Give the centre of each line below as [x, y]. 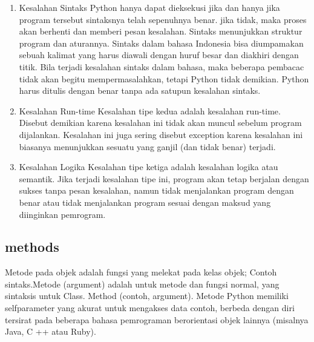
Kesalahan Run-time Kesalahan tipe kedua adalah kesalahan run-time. [150, 110]
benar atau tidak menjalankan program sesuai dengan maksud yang [145, 202]
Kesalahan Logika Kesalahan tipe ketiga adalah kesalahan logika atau [149, 167]
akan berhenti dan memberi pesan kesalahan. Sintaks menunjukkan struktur [161, 31]
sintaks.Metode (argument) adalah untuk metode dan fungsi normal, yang [142, 284]
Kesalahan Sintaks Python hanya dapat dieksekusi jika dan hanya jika [149, 7]
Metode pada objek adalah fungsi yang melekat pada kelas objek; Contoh [141, 272]
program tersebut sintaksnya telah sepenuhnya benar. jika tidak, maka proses [163, 19]
